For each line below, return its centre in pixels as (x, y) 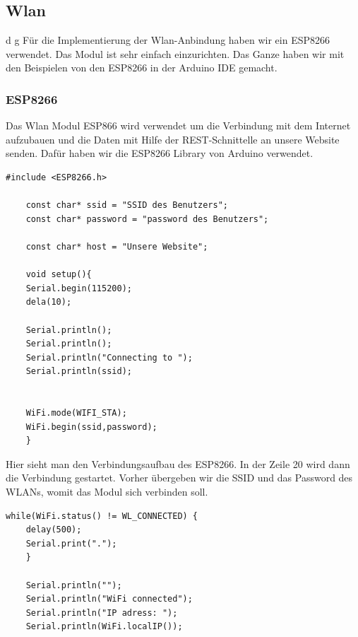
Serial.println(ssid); (79, 372)
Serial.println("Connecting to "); (109, 357)
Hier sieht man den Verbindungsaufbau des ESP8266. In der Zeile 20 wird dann (178, 463)
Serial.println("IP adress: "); (102, 613)
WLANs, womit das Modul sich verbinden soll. (107, 492)
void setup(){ (59, 275)
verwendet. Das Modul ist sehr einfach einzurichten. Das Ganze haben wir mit (175, 53)
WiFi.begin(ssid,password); (91, 427)
